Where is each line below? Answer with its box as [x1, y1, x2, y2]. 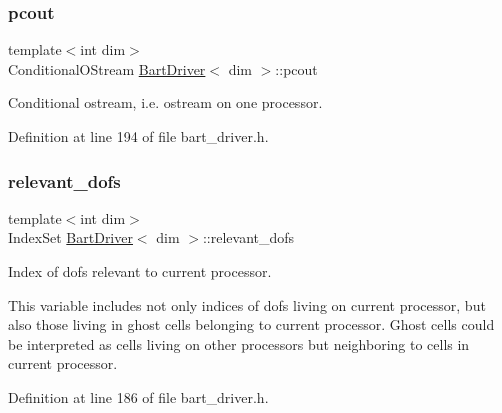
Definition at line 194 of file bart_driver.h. [8, 126, 269, 146]
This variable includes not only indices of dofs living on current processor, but [8, 294, 486, 315]
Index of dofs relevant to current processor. [8, 261, 272, 281]
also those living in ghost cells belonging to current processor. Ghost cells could [8, 314, 495, 335]
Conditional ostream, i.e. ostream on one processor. [8, 92, 323, 113]
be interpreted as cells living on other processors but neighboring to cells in [8, 333, 470, 354]
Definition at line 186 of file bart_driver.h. [8, 386, 269, 407]
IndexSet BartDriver [8, 227, 133, 248]
